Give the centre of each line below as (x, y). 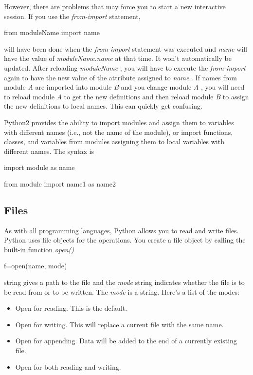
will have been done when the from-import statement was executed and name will (126, 48)
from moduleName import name (52, 32)
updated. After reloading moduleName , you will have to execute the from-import (125, 67)
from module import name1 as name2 (60, 183)
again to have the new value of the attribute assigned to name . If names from (120, 77)
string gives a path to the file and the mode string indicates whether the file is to (124, 282)
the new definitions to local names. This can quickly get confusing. (103, 106)
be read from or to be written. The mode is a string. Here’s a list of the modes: (122, 291)
